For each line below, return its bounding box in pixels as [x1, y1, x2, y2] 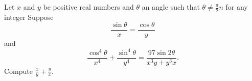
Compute [4, 65, 33, 76]
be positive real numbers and [43, 2, 134, 12]
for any [225, 2, 248, 12]
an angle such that [142, 2, 200, 12]
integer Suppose [4, 11, 54, 22]
